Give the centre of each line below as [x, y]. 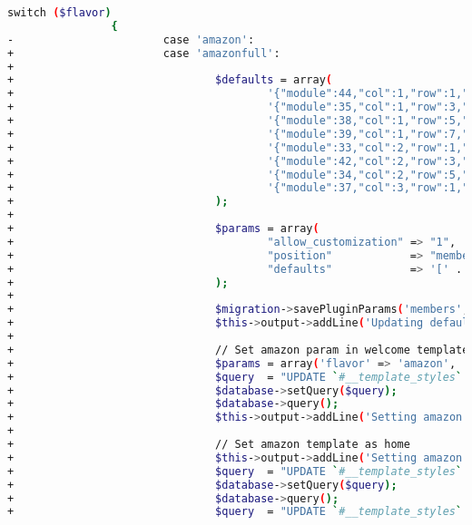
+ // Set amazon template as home [209, 444]
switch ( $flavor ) [59, 13]
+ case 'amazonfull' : [144, 53]
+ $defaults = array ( [170, 80]
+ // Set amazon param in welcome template [238, 350]
